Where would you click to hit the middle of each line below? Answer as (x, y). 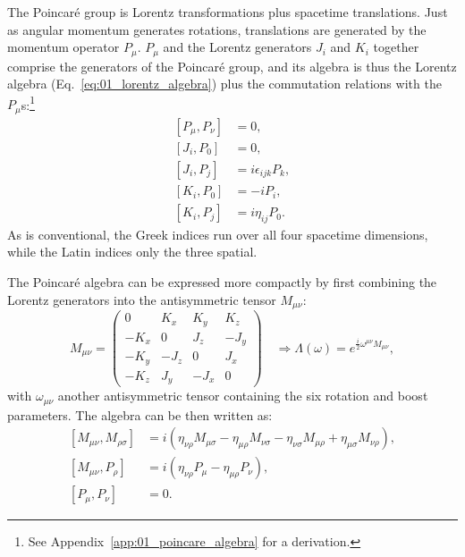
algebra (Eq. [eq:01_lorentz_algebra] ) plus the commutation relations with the (224, 84)
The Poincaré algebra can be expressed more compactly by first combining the (222, 282)
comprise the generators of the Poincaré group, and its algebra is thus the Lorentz (232, 66)
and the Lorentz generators (237, 47)
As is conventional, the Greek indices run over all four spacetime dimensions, (218, 234)
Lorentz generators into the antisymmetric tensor (142, 299)
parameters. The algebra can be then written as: (140, 414)
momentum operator (63, 47)
